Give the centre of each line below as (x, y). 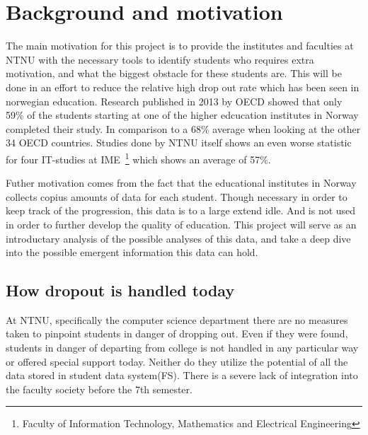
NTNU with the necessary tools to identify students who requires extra (160, 59)
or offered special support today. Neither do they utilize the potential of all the (177, 361)
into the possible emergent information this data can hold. (132, 252)
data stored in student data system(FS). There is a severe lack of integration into (182, 375)
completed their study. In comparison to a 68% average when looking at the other (183, 128)
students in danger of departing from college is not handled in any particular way (182, 348)
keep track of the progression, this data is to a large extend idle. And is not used (181, 210)
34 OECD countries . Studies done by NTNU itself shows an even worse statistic (179, 143)
